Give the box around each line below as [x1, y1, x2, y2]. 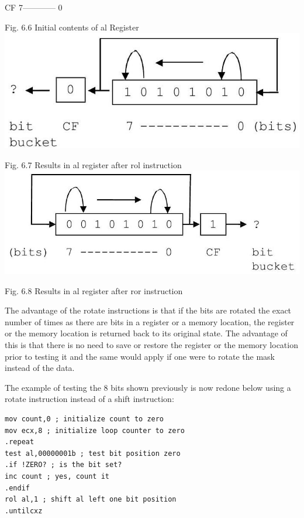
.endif [5, 483, 30, 492]
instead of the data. [5, 362, 75, 374]
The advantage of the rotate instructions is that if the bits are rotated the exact [5, 304, 292, 316]
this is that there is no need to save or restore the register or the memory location [5, 339, 298, 351]
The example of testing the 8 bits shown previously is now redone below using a [5, 381, 291, 393]
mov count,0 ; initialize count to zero [5, 414, 164, 423]
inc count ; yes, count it [5, 472, 109, 480]
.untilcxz [5, 506, 43, 515]
